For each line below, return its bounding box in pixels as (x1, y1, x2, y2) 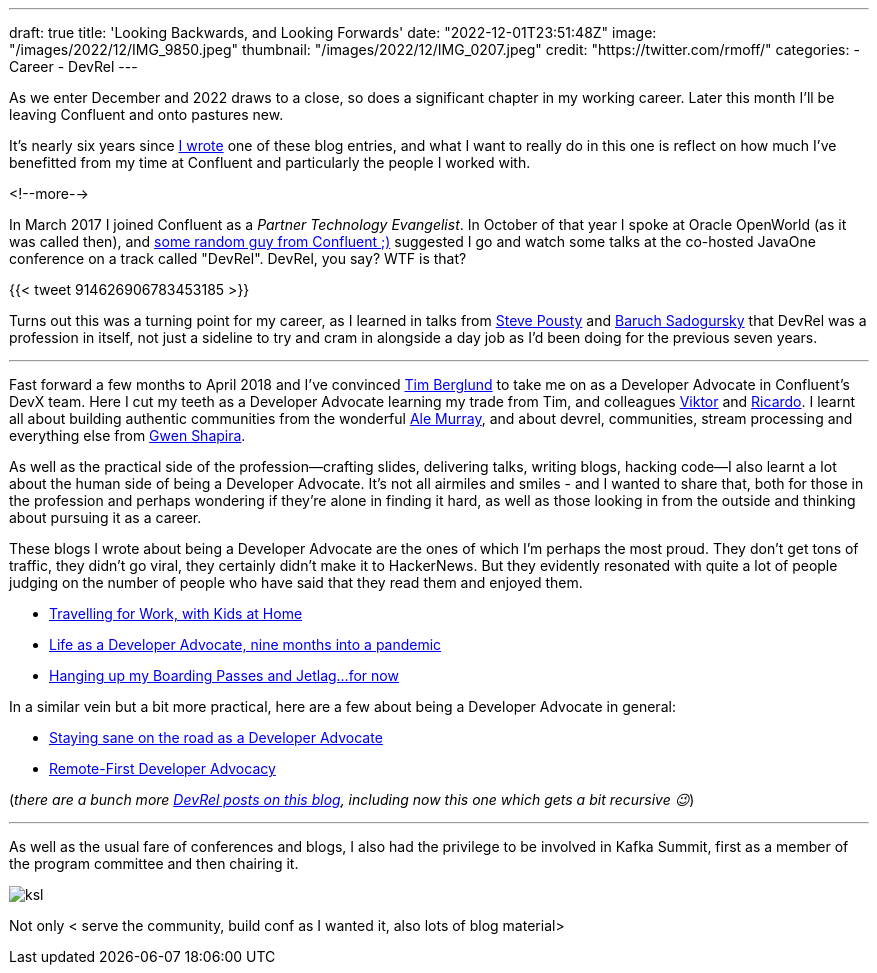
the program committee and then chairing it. (9, 855, 299, 872)
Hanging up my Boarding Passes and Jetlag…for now (49, 667, 399, 684)
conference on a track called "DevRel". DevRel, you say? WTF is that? (9, 250, 467, 267)
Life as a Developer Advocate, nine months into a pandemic (49, 636, 442, 653)
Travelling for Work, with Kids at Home (49, 605, 303, 622)
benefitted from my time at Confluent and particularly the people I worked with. (9, 154, 531, 171)
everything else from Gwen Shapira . (9, 427, 246, 444)
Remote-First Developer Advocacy (49, 760, 276, 777)
